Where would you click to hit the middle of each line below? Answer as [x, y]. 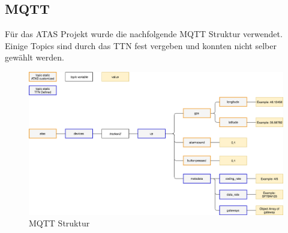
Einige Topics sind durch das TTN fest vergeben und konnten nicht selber [141, 45]
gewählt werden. [34, 57]
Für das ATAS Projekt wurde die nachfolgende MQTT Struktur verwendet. [144, 34]
